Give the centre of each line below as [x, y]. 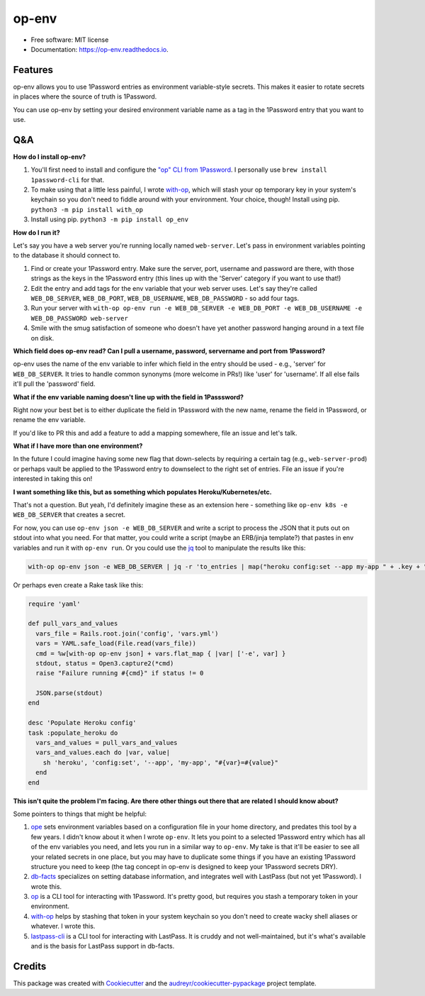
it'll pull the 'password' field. [54, 384]
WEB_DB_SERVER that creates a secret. [69, 515]
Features [33, 70]
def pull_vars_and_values [73, 624]
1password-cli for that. [68, 179]
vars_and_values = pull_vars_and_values [107, 743]
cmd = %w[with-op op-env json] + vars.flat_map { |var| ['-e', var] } [161, 653]
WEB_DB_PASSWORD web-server [80, 318]
